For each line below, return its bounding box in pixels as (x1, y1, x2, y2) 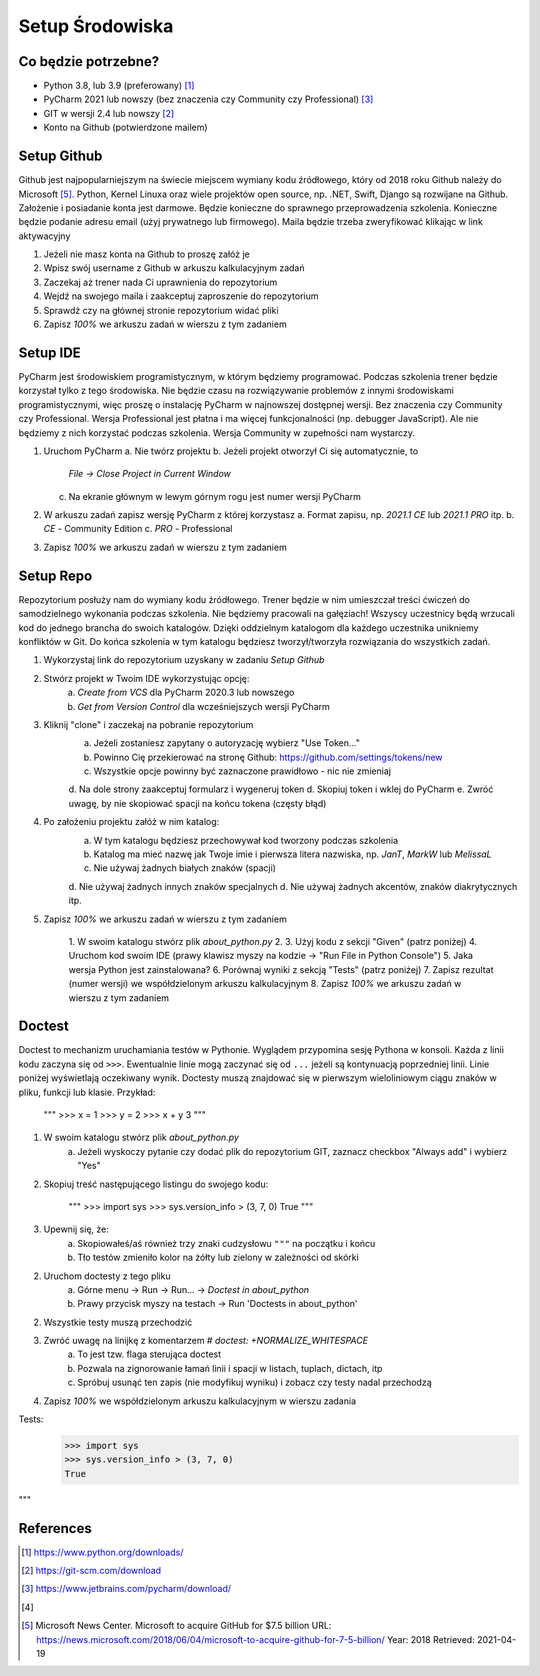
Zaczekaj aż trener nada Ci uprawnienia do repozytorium (43, 276, 278, 288)
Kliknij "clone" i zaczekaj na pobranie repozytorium (43, 718, 254, 730)
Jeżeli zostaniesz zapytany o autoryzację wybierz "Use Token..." (93, 737, 360, 749)
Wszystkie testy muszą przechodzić (43, 1316, 193, 1328)
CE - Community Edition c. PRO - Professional (43, 523, 234, 535)
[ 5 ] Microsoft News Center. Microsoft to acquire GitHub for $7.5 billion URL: (21, 1620, 332, 1632)
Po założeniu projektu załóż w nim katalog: (43, 816, 220, 828)
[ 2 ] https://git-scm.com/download (21, 1565, 162, 1577)
